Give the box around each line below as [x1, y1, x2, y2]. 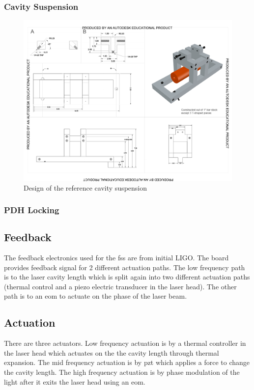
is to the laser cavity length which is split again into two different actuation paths [4, 272, 250, 282]
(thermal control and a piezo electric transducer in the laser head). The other [4, 281, 237, 291]
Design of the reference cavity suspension [24, 183, 147, 193]
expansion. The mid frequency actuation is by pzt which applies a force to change [4, 357, 250, 367]
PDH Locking [4, 203, 59, 216]
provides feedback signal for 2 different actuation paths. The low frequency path [4, 262, 245, 272]
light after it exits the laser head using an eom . [4, 376, 145, 387]
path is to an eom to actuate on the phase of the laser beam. [4, 291, 187, 301]
